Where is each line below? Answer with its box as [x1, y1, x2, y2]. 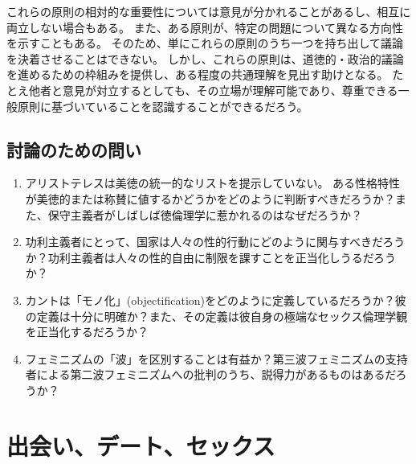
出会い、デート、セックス [6, 429, 275, 462]
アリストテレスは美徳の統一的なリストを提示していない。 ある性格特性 [25, 175, 401, 191]
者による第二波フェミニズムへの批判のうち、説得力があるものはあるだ [25, 366, 396, 383]
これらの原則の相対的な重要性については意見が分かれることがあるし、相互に [6, 3, 411, 19]
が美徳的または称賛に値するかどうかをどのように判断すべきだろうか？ [25, 190, 395, 207]
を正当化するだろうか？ [25, 323, 149, 340]
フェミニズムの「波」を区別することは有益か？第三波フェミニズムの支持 [25, 350, 408, 367]
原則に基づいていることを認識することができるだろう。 [17, 97, 308, 114]
